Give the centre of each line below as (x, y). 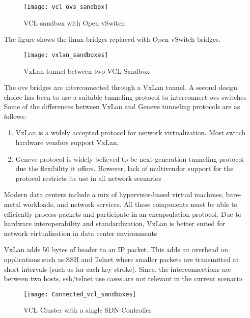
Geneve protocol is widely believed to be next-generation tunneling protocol (130, 159)
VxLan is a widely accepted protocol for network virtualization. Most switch (130, 132)
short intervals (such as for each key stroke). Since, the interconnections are (118, 269)
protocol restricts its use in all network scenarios (88, 178)
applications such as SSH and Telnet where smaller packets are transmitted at (122, 259)
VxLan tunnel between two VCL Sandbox (87, 71)
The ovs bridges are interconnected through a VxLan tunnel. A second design (121, 87)
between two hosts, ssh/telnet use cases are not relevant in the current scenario (123, 278)
